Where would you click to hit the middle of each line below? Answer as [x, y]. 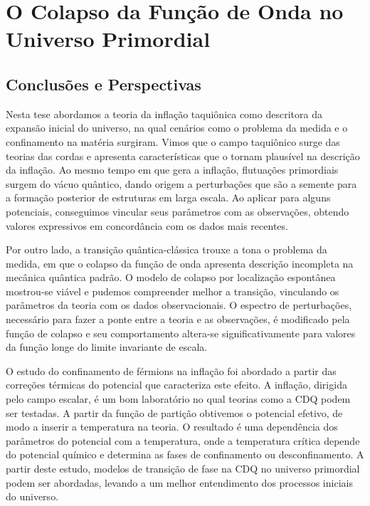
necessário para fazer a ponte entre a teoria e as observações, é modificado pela [178, 319]
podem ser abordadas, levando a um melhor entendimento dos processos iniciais [179, 482]
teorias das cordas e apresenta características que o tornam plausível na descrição [183, 156]
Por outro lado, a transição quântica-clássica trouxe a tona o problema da [166, 249]
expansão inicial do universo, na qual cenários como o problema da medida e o [177, 128]
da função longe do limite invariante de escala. [107, 347]
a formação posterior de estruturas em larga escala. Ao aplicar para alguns [168, 197]
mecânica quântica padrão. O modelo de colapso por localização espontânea [171, 277]
